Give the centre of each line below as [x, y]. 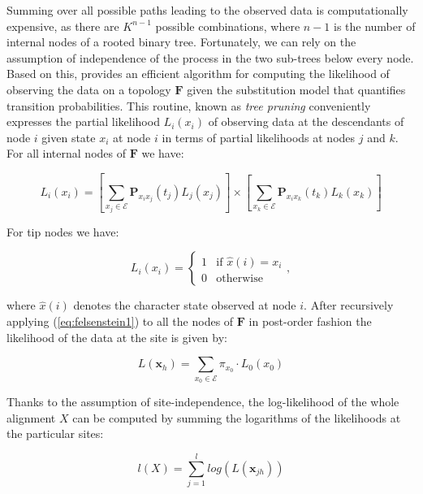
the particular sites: [55, 433]
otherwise [240, 278]
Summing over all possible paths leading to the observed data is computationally [207, 10]
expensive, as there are [63, 26]
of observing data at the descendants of [306, 121]
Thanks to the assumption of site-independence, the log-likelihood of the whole [203, 401]
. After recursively [349, 305]
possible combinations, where [228, 26]
